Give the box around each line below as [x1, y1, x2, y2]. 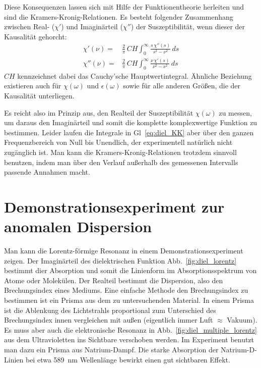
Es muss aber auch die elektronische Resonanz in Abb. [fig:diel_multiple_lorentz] [4, 324, 257, 335]
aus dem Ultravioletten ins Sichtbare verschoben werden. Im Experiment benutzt [4, 334, 254, 345]
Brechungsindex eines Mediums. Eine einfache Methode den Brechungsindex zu [4, 285, 248, 295]
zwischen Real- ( [4, 21, 55, 32]
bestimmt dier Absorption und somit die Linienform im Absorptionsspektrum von [4, 265, 257, 276]
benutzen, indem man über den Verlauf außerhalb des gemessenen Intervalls [4, 156, 238, 167]
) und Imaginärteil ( [61, 21, 123, 32]
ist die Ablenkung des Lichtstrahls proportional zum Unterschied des [4, 304, 216, 315]
